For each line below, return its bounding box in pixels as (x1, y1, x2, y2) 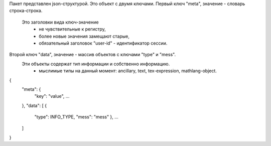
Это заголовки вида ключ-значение (22, 19, 99, 25)
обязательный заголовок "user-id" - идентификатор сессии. (39, 40, 168, 46)
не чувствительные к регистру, (39, 26, 106, 32)
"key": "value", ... (34, 93, 70, 99)
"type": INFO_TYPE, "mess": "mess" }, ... (34, 114, 119, 120)
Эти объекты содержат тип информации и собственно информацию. (22, 61, 170, 67)
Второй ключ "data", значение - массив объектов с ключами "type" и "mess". (9, 52, 176, 58)
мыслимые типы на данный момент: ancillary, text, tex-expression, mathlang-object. (39, 68, 217, 74)
